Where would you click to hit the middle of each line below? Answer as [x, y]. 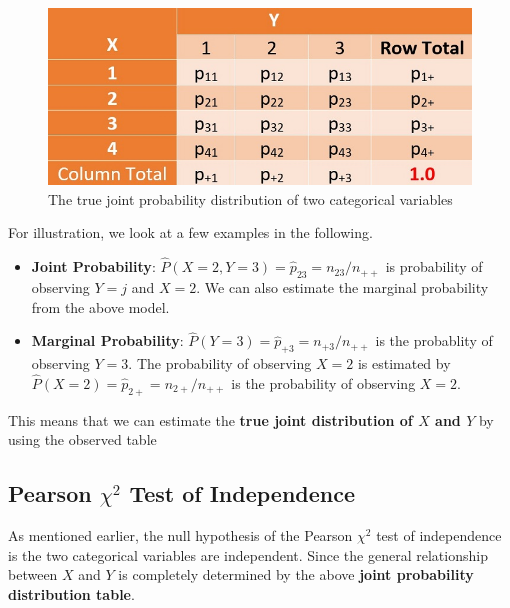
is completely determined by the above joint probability [296, 574]
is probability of [434, 266]
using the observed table [82, 439]
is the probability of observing [323, 382]
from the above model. [100, 306]
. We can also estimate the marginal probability [342, 286]
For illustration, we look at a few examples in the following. [190, 232]
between [33, 574]
